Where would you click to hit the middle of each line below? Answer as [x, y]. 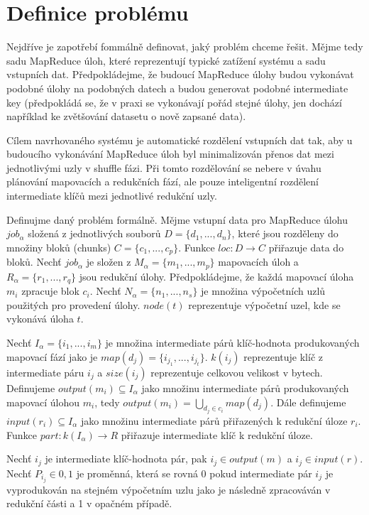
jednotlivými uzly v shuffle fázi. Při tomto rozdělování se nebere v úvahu [164, 167]
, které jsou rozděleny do [285, 233]
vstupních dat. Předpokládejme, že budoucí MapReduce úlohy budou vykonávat [180, 74]
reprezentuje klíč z [283, 356]
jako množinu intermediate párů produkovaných [245, 387]
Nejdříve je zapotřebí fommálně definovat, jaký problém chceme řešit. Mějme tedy [185, 47]
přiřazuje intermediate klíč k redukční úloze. [217, 434]
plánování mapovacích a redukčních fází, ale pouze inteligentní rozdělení [163, 181]
